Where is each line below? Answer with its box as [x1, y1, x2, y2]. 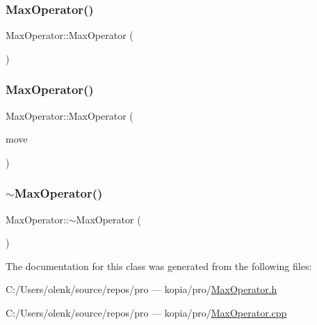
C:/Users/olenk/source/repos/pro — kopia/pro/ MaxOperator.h [6, 282, 277, 296]
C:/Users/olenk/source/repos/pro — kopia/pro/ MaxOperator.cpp [6, 306, 287, 319]
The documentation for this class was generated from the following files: [6, 258, 312, 273]
